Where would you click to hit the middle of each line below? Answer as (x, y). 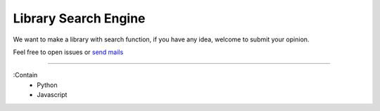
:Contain (25, 75)
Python (47, 85)
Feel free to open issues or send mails (68, 52)
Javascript (52, 95)
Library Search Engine (79, 18)
